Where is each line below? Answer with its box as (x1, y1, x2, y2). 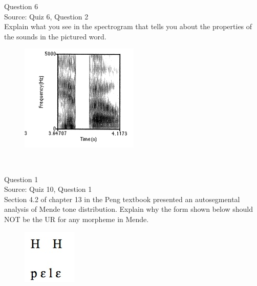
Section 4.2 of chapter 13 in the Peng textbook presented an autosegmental (4, 193, 240, 204)
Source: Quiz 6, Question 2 (4, 11, 89, 21)
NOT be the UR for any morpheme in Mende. (4, 213, 149, 224)
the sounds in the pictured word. (4, 31, 106, 41)
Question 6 (4, 1, 38, 11)
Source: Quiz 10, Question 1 (4, 184, 92, 194)
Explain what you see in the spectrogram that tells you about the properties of (4, 21, 252, 32)
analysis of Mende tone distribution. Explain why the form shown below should (4, 204, 253, 214)
